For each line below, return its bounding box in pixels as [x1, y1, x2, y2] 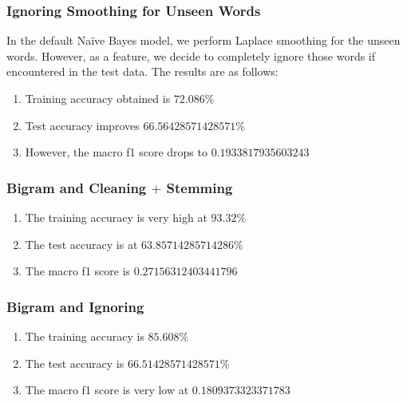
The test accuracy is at [25, 235, 138, 252]
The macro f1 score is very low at [25, 381, 189, 398]
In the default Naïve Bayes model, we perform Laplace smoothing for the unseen [6, 32, 401, 49]
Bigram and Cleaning [6, 177, 147, 197]
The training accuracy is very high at [25, 209, 207, 225]
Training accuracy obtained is [25, 90, 171, 106]
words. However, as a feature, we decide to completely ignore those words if [6, 47, 376, 64]
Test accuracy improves [25, 117, 140, 133]
